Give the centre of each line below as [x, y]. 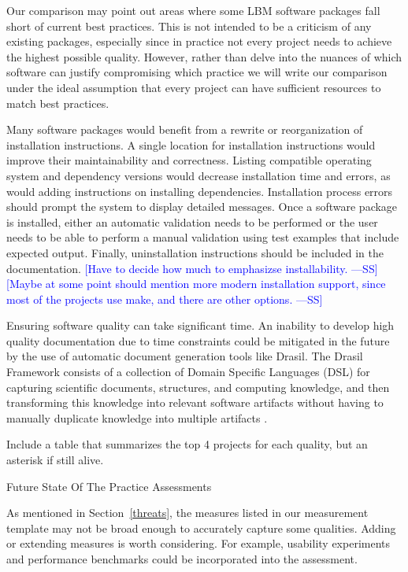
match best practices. [58, 103]
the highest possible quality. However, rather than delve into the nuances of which [204, 56]
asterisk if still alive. [55, 460]
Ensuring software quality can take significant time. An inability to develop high [200, 325]
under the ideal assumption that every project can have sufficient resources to [194, 87]
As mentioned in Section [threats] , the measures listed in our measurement [187, 513]
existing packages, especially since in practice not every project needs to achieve [199, 41]
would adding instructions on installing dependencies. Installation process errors [200, 191]
